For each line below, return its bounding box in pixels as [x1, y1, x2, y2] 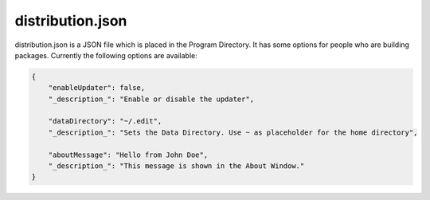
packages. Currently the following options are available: [14, 50, 198, 60]
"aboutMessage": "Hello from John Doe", [48, 150, 209, 159]
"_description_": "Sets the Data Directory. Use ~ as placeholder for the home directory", [48, 127, 418, 137]
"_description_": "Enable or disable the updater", [48, 94, 255, 104]
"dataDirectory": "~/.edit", [48, 116, 162, 126]
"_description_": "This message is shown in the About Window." [48, 162, 305, 171]
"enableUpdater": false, [48, 84, 146, 92]
